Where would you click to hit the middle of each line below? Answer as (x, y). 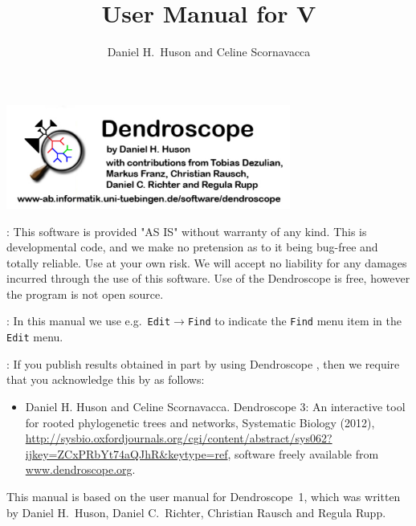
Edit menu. (35, 337)
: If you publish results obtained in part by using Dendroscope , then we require (203, 363)
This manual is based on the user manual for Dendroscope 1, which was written (204, 496)
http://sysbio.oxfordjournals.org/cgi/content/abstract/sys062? (179, 438)
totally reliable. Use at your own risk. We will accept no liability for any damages (207, 262)
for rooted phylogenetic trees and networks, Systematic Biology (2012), (200, 422)
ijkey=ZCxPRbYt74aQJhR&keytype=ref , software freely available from (202, 453)
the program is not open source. (85, 294)
